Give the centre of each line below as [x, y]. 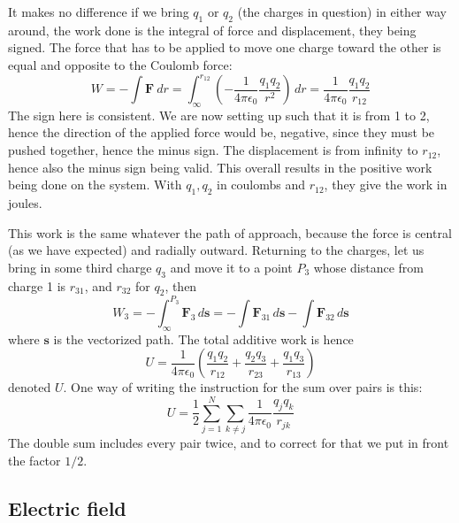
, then [181, 285]
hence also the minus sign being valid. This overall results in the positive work [220, 167]
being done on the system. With [95, 185]
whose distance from [368, 267]
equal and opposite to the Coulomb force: [120, 64]
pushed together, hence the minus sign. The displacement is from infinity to [213, 150]
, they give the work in [386, 185]
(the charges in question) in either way [342, 12]
